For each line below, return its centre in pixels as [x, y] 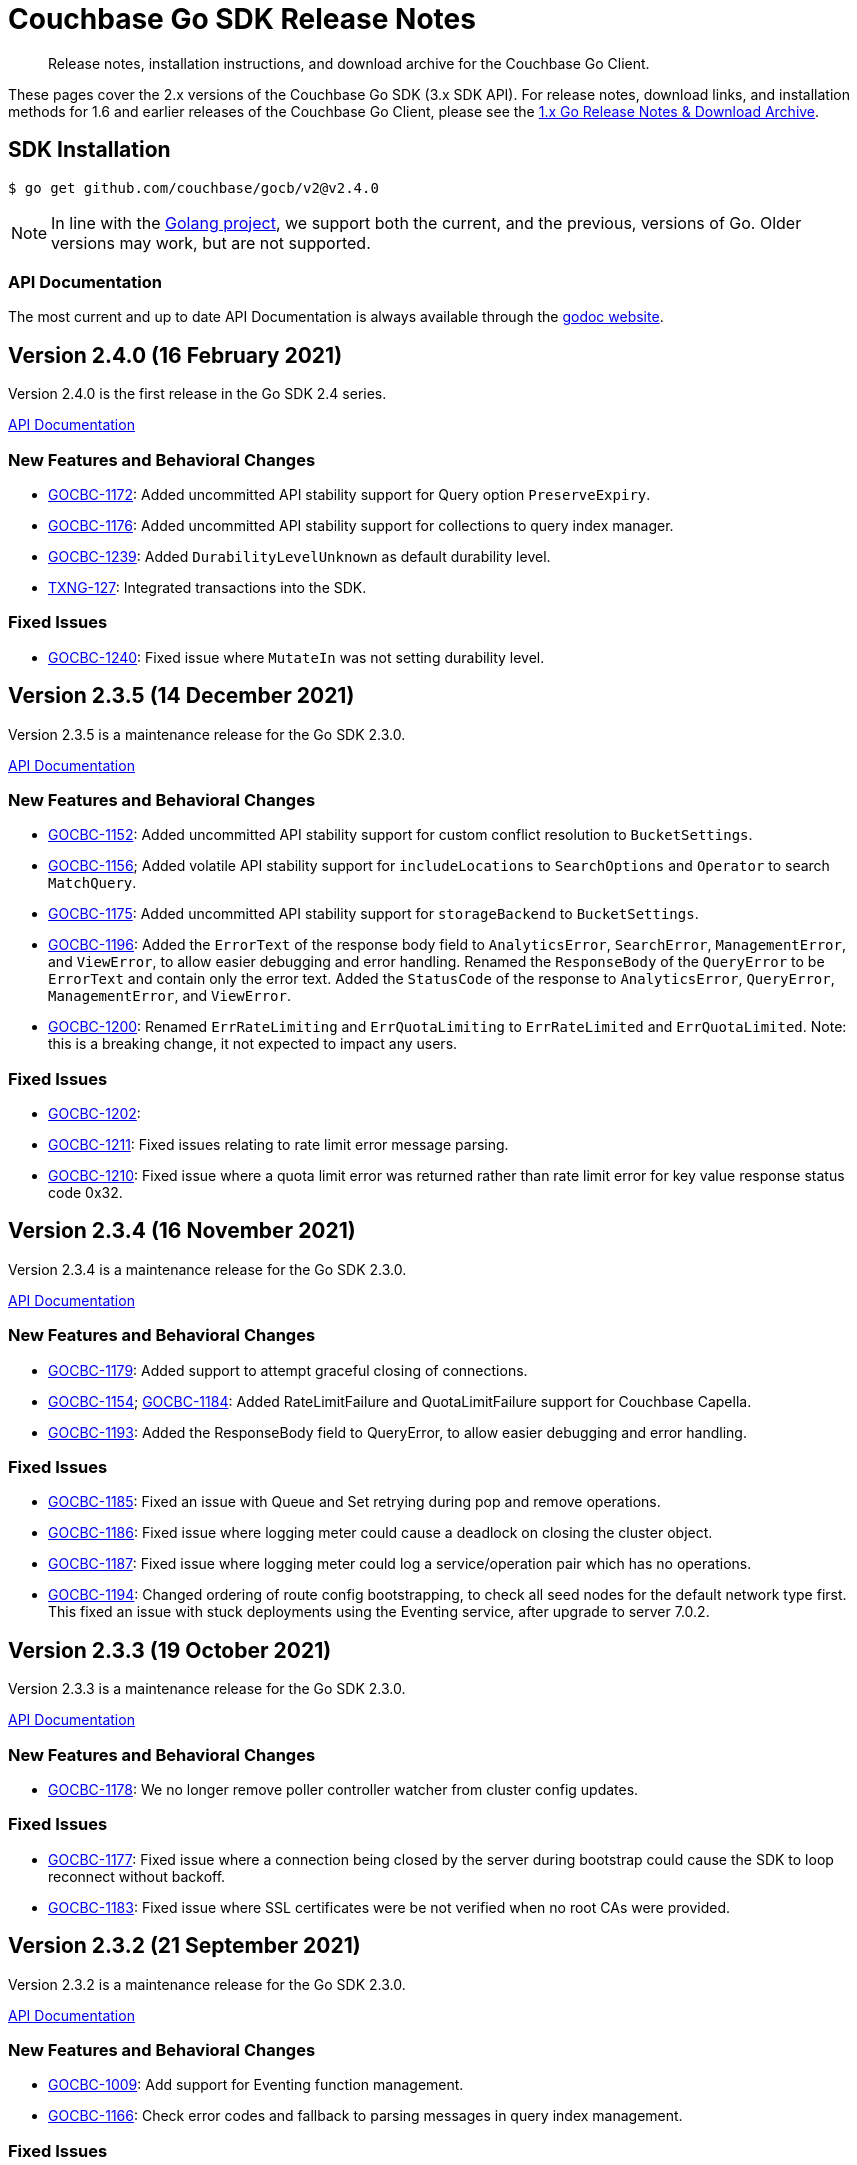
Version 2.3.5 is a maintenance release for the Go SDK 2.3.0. [207, 734]
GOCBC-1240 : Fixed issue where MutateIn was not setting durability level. [296, 657]
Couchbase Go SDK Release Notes [242, 19]
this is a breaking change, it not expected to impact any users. [253, 1044]
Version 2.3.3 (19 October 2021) [170, 1650]
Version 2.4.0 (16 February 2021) [175, 355]
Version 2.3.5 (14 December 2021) [181, 696]
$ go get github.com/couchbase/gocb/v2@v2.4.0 [193, 187]
